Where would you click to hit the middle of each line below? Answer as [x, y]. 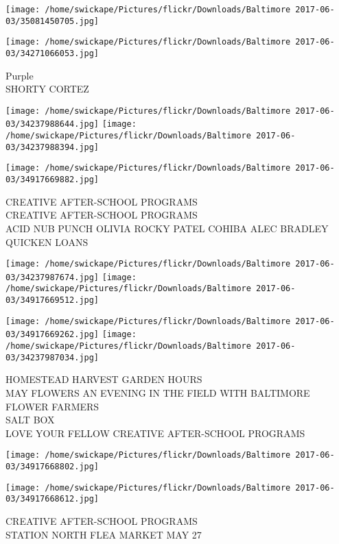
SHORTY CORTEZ [47, 89]
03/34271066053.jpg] [52, 53]
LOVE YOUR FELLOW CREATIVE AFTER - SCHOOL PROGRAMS [155, 433]
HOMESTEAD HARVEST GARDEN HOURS [104, 379]
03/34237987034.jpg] [52, 357]
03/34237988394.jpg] [52, 147]
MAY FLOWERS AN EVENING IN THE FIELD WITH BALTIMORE [158, 392]
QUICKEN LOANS [47, 242]
